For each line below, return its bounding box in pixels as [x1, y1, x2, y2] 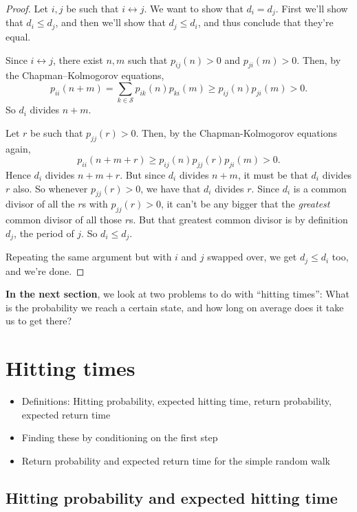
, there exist [52, 52, 103, 67]
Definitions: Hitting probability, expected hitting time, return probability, [21, 394, 332, 408]
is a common [293, 181, 347, 195]
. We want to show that [144, 1, 244, 15]
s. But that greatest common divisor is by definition [129, 212, 348, 227]
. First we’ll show [275, 1, 348, 15]
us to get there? [6, 313, 72, 328]
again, [6, 141, 31, 155]
